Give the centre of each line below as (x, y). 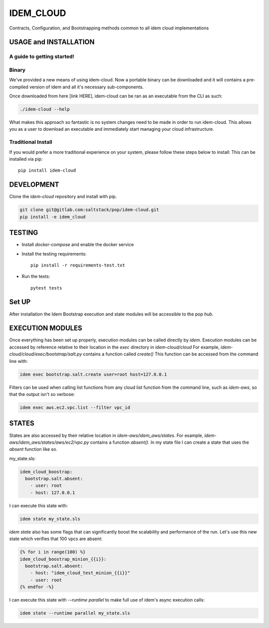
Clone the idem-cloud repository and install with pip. (63, 197)
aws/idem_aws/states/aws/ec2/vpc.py (49, 442)
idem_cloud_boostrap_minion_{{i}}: (63, 559)
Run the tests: (36, 277)
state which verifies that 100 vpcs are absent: (56, 539)
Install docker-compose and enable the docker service (78, 245)
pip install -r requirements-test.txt (78, 265)
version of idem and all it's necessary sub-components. (86, 87)
